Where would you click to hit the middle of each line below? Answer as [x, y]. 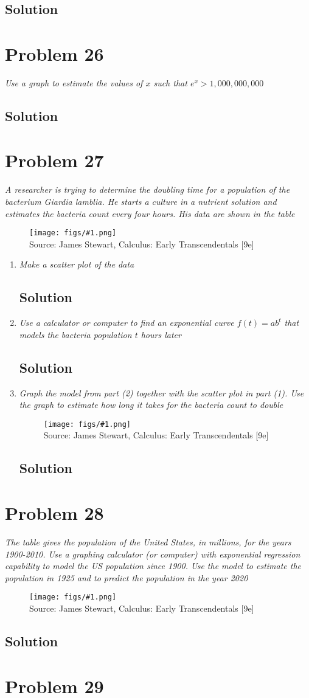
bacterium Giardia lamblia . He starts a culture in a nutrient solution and [141, 201]
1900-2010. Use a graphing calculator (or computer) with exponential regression [153, 554]
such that [170, 82]
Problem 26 [54, 53]
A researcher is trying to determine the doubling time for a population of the [148, 189]
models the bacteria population [75, 334]
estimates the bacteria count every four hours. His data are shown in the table [150, 213]
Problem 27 [54, 160]
